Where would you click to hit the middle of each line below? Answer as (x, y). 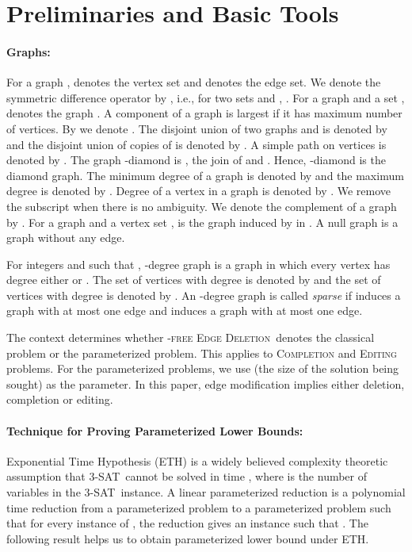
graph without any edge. (66, 238)
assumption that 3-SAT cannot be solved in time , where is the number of (187, 476)
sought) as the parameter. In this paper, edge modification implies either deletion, (206, 383)
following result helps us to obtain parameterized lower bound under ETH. (188, 538)
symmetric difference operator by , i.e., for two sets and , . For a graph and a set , (206, 97)
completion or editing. (60, 399)
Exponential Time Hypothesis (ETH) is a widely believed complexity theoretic (197, 460)
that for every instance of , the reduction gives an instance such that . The (187, 523)
